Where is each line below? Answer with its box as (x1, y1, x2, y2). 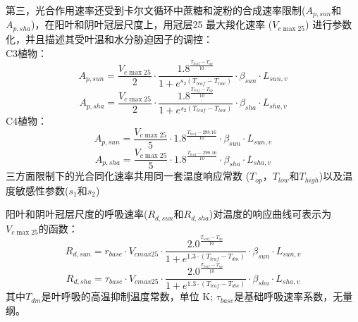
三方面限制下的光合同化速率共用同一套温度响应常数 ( (6, 168, 250, 183)
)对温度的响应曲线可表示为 (209, 206, 332, 221)
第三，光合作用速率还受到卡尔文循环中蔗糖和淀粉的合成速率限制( (6, 3, 306, 17)
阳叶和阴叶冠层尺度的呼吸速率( (6, 206, 148, 221)
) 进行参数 (305, 17, 352, 32)
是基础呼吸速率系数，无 (234, 289, 343, 304)
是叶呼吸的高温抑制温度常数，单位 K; (41, 289, 214, 304)
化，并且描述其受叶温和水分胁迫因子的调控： (6, 31, 213, 46)
